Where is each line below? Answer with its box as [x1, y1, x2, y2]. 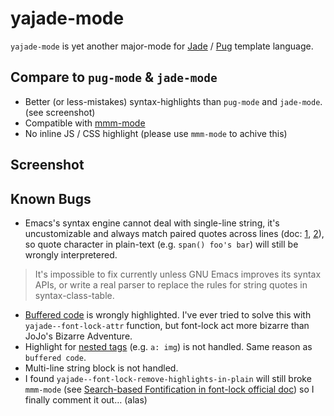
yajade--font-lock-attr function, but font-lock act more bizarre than [24, 319, 310, 331]
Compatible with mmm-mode [24, 117, 146, 129]
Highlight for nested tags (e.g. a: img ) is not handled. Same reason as [24, 340, 313, 352]
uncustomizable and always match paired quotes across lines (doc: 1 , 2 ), [24, 227, 325, 239]
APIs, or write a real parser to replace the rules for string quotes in [34, 278, 308, 291]
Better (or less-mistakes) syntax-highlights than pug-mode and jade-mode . [24, 95, 323, 107]
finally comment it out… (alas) [24, 393, 148, 406]
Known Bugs [10, 190, 92, 207]
